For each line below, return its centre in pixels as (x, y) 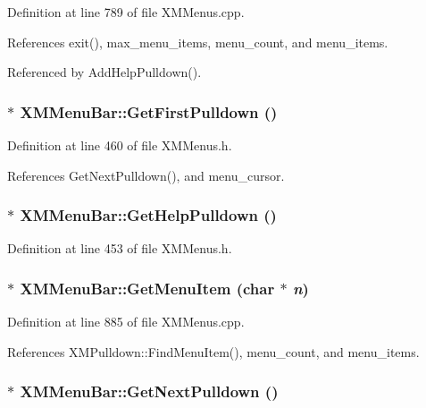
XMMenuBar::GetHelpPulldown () (148, 215)
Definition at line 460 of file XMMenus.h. (120, 145)
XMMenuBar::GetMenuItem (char (147, 288)
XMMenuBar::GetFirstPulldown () (149, 111)
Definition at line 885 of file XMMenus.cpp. (126, 322)
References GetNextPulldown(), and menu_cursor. (146, 175)
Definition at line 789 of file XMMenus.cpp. (126, 12)
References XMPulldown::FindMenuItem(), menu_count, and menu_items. (213, 351)
